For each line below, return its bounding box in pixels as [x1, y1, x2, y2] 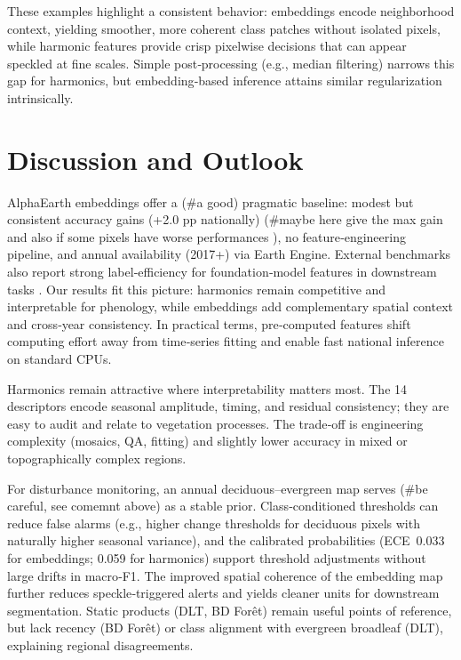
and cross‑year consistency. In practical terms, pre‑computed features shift [7, 314, 411, 333]
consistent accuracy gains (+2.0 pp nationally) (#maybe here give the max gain [7, 210, 443, 229]
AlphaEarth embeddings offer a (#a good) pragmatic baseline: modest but [7, 192, 414, 211]
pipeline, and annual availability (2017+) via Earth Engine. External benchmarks [7, 245, 451, 263]
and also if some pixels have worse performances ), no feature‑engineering [7, 227, 406, 245]
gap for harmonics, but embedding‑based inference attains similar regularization [7, 71, 442, 90]
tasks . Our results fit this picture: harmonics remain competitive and [7, 279, 386, 298]
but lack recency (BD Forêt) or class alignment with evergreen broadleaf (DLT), [7, 618, 443, 637]
